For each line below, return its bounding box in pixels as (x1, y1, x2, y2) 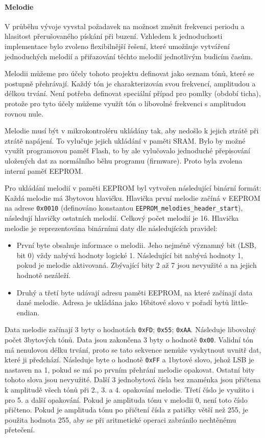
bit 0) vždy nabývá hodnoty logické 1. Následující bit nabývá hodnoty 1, (16, 249, 243, 260)
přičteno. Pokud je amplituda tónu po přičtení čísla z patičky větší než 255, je (5, 404, 248, 415)
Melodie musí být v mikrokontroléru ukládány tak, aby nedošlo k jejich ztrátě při (5, 125, 259, 136)
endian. (16, 307, 40, 317)
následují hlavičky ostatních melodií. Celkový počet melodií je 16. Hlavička (5, 212, 239, 223)
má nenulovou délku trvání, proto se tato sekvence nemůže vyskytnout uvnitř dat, (5, 344, 261, 355)
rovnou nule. (5, 108, 43, 119)
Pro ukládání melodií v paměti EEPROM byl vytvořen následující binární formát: (5, 182, 261, 193)
